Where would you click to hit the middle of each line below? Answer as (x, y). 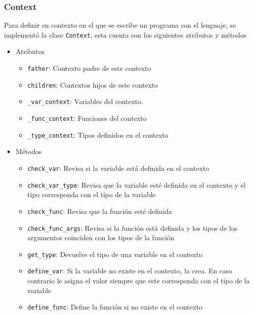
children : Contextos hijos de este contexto (93, 84)
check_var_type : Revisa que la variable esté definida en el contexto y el (136, 184)
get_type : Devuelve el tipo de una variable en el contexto (115, 254)
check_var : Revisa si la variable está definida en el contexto (118, 168)
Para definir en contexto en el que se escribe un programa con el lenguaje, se (120, 25)
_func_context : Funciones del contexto (87, 118)
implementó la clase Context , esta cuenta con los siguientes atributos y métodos (125, 34)
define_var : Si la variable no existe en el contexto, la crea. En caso (130, 271)
